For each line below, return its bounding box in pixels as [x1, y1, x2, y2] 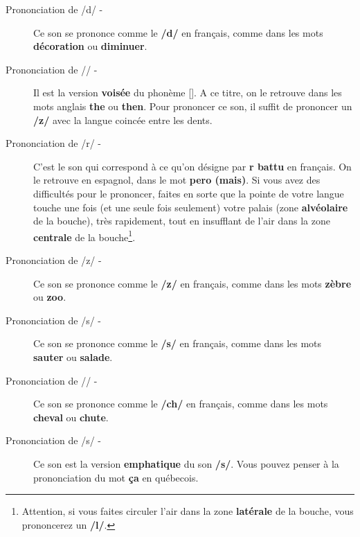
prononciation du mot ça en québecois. [33, 470, 199, 484]
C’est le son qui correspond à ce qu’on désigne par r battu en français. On [33, 159, 352, 173]
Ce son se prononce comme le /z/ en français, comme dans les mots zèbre [33, 276, 352, 290]
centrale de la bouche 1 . [33, 227, 136, 244]
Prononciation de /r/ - [6, 136, 101, 150]
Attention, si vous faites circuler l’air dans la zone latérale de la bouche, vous [21, 504, 354, 518]
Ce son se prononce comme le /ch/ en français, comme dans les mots [33, 396, 328, 411]
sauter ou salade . [33, 349, 113, 364]
